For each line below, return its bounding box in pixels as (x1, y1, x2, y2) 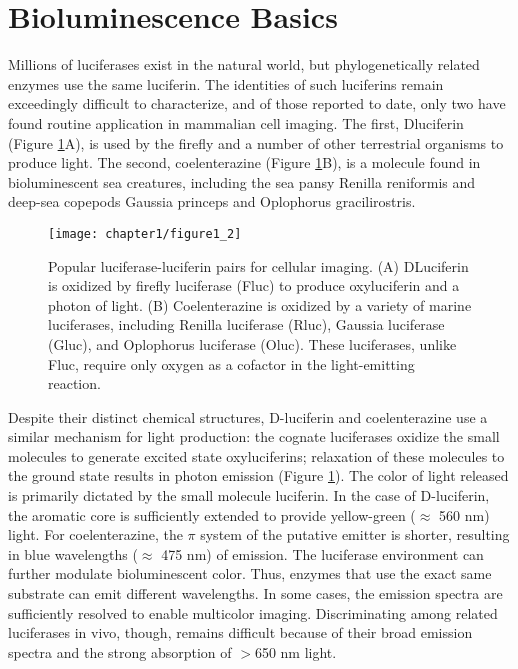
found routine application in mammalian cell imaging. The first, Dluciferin (8, 112, 464, 133)
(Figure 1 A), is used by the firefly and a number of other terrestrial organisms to (8, 132, 504, 153)
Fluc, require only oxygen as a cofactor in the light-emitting (48, 353, 415, 374)
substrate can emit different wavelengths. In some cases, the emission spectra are (8, 583, 503, 604)
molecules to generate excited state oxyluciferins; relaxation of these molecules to (8, 445, 505, 466)
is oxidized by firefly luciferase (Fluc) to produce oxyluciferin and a (48, 275, 460, 296)
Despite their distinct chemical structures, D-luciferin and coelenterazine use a (8, 406, 488, 427)
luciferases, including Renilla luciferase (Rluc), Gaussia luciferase (48, 314, 445, 335)
